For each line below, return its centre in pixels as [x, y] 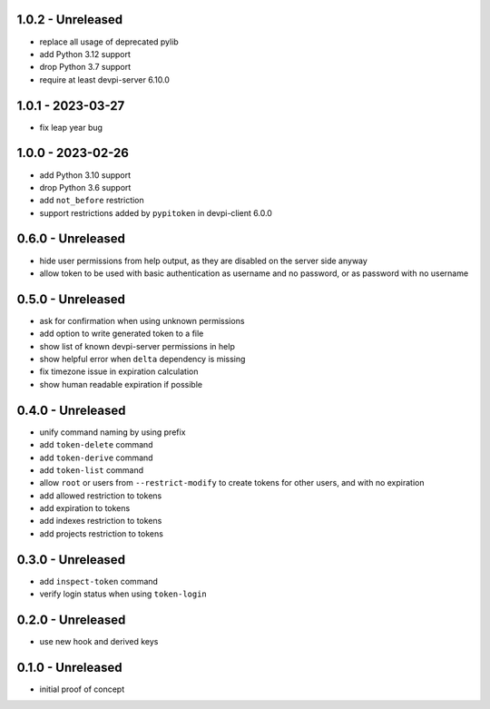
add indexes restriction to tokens [101, 521]
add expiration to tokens [85, 508]
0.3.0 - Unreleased [71, 560]
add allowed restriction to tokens [101, 496]
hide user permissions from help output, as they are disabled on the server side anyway [203, 261]
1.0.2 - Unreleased [70, 20]
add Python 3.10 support [85, 175]
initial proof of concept [82, 689]
